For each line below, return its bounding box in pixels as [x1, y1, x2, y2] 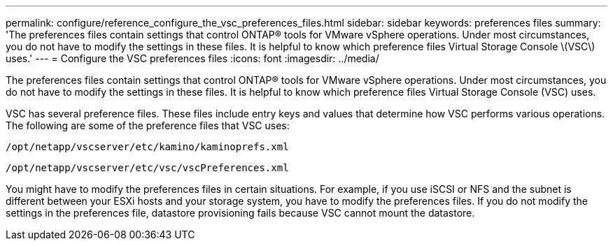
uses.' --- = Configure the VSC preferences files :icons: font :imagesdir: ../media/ [6, 52, 379, 64]
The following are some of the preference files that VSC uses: [6, 120, 290, 131]
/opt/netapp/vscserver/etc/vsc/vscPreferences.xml [6, 162, 289, 173]
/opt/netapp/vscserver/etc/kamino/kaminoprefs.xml [6, 141, 289, 152]
